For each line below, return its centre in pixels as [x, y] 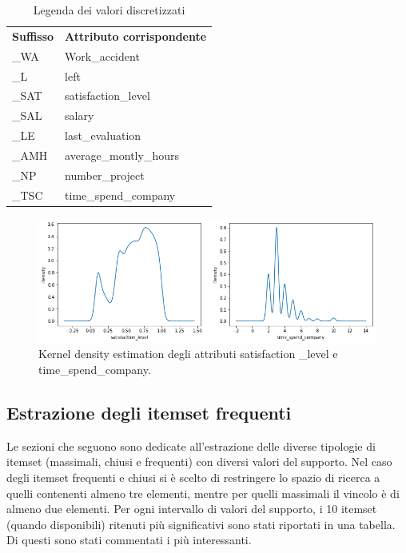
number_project [105, 175]
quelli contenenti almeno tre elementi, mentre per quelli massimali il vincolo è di [203, 493]
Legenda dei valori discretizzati [109, 10]
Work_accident [102, 56]
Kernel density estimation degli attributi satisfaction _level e [188, 354]
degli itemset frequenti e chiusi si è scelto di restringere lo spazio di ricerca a [193, 477]
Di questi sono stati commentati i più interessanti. [129, 540]
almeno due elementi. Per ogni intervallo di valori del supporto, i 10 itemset [192, 509]
